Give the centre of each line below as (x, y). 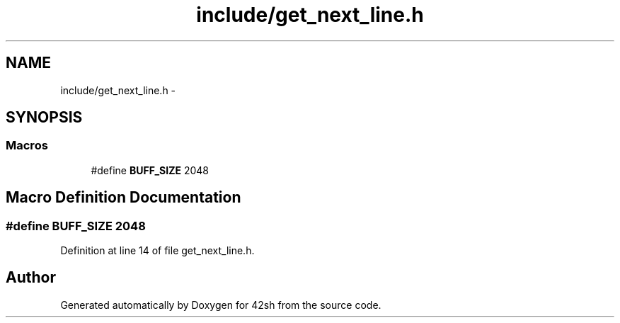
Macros (27, 146)
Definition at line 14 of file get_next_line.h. (157, 251)
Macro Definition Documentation (124, 198)
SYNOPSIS (44, 118)
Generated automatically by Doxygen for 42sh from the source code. (221, 305)
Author (31, 278)
